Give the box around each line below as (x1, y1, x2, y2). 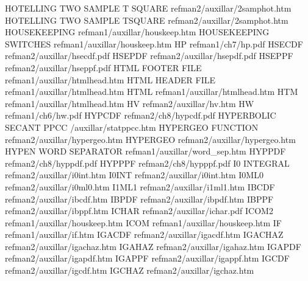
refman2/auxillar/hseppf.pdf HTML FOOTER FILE (5, 61, 202, 74)
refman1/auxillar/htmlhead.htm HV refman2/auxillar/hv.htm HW (5, 97, 254, 109)
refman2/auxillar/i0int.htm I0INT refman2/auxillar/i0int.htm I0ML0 (5, 168, 263, 181)
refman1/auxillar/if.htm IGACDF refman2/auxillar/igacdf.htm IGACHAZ (5, 228, 284, 241)
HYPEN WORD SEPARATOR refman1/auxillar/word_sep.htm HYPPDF (5, 145, 286, 158)
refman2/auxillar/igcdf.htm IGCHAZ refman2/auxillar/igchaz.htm (5, 264, 254, 277)
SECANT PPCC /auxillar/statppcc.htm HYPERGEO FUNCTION (5, 120, 259, 133)
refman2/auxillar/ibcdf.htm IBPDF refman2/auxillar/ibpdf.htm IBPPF (5, 192, 274, 205)
